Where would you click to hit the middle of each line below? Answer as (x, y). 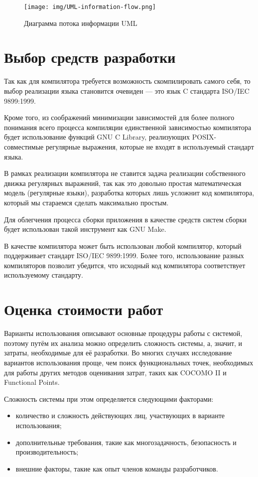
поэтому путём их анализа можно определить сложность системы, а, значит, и (123, 343)
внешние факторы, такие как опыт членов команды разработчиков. (117, 468)
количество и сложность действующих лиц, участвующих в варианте (120, 415)
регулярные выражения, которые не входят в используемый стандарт (150, 146)
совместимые (24, 146)
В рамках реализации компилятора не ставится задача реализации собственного (125, 173)
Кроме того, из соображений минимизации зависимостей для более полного (119, 117)
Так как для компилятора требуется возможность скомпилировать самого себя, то (127, 81)
